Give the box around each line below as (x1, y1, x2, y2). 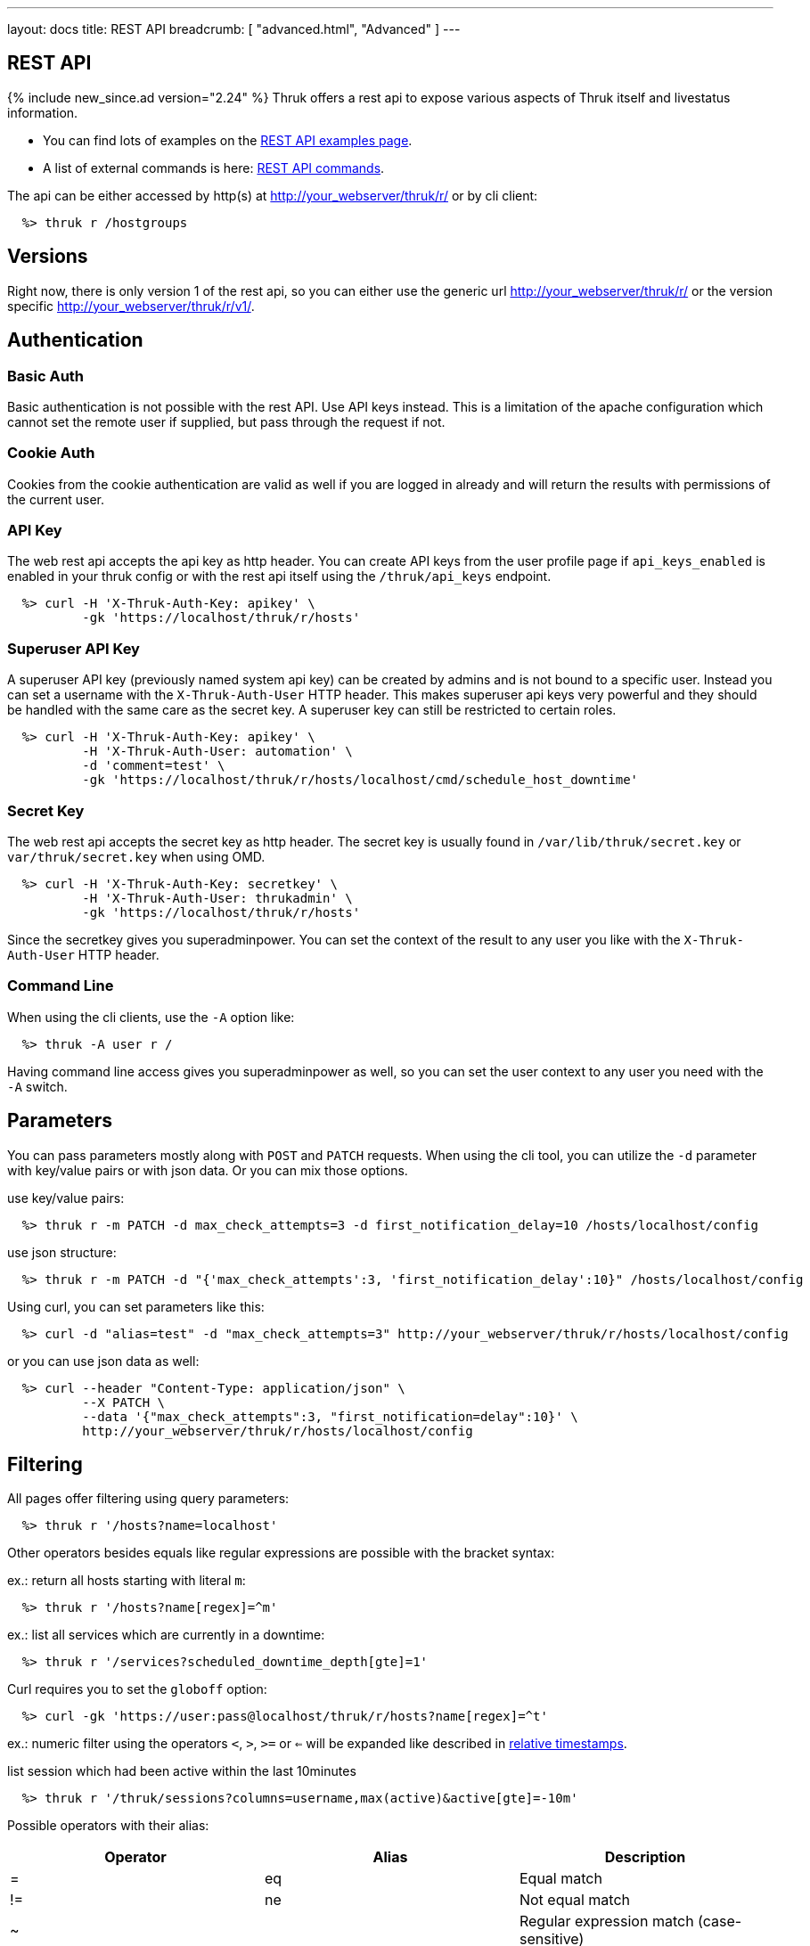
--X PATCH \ (82, 1394, 166, 1410)
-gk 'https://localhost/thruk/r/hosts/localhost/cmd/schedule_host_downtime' (82, 773, 639, 788)
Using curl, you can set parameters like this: (7, 1298, 265, 1314)
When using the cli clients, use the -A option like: (7, 1009, 295, 1025)
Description (604, 1848, 686, 1867)
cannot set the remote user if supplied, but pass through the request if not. (7, 413, 446, 429)
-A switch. (7, 1078, 68, 1094)
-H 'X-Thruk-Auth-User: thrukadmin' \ (82, 890, 353, 905)
